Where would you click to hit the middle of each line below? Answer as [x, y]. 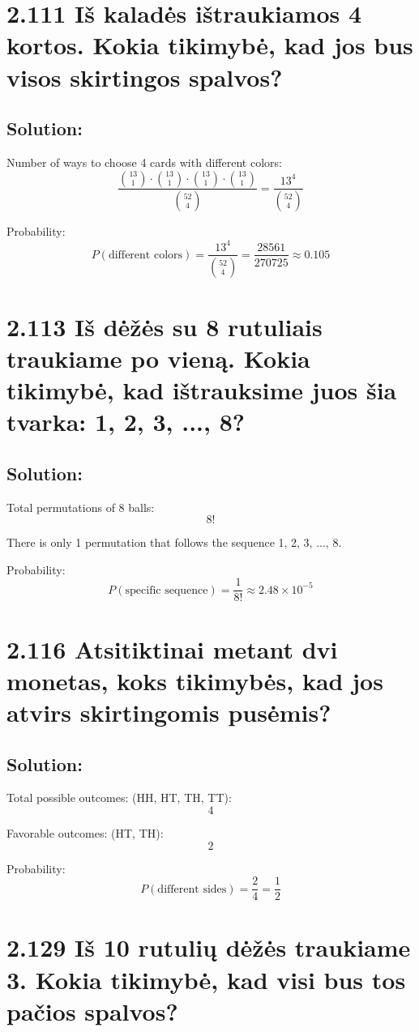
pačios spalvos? [92, 1011]
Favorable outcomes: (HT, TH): [85, 832]
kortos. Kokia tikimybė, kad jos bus [210, 45]
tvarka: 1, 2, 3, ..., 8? [126, 422]
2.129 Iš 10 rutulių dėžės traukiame [209, 947]
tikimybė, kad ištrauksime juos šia [202, 389]
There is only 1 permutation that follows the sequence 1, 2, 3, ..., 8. [174, 542]
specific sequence [167, 590]
